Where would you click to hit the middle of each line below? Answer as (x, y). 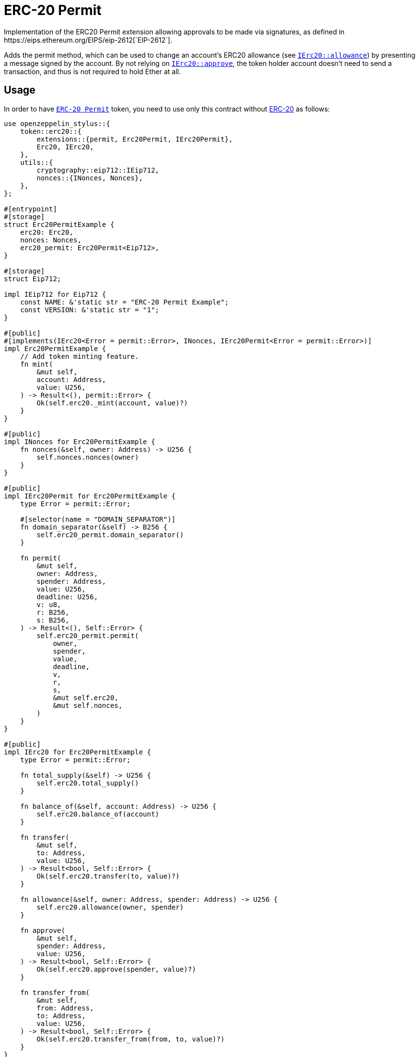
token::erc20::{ (51, 131)
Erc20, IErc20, (65, 147)
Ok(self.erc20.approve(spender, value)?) (116, 969)
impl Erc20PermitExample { (55, 348)
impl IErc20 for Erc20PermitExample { (78, 752)
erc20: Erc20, (47, 232)
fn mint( (37, 364)
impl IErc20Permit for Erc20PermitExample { (90, 496)
